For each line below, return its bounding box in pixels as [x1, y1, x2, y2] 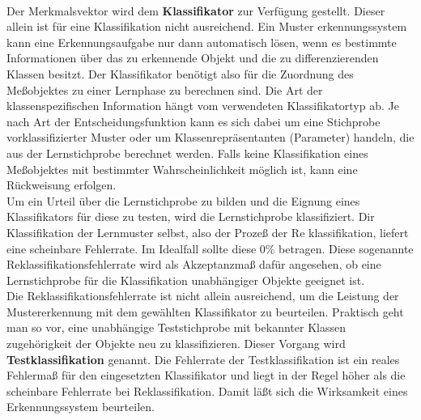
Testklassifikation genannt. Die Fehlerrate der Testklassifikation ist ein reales [6, 350, 400, 367]
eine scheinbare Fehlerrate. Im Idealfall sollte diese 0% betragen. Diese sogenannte [6, 240, 414, 257]
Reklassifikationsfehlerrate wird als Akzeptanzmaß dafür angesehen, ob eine [6, 256, 381, 273]
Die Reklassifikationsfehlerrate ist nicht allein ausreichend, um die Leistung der [6, 287, 399, 304]
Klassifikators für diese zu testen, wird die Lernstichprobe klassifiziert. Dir [6, 208, 375, 225]
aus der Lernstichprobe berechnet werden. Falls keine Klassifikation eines [6, 144, 368, 161]
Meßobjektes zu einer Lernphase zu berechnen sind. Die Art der [6, 81, 323, 98]
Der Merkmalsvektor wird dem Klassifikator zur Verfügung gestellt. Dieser [6, 2, 385, 19]
